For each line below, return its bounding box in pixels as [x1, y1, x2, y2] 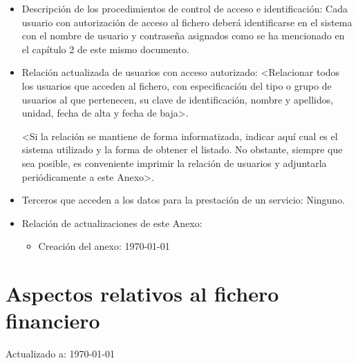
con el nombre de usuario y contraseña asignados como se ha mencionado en [21, 28, 345, 43]
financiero [6, 306, 100, 335]
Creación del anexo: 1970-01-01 [38, 239, 170, 253]
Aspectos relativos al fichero [6, 279, 279, 308]
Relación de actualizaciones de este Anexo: [21, 215, 202, 230]
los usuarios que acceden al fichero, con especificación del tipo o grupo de [21, 78, 332, 92]
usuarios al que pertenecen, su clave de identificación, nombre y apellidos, [21, 92, 334, 106]
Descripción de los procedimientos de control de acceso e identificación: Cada [21, 1, 348, 15]
